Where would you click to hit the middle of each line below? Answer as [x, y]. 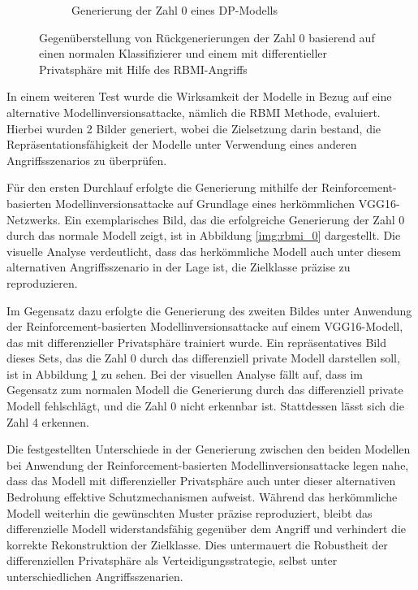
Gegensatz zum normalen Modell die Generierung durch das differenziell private [205, 390]
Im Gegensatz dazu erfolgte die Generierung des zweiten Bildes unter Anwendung [209, 310]
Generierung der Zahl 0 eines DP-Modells [175, 10]
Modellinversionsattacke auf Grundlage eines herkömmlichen [205, 203]
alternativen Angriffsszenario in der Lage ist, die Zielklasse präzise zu [179, 267]
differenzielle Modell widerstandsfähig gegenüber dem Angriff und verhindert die [206, 529]
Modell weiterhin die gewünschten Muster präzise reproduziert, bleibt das [190, 512]
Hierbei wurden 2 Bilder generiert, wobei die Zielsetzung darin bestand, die [194, 128]
